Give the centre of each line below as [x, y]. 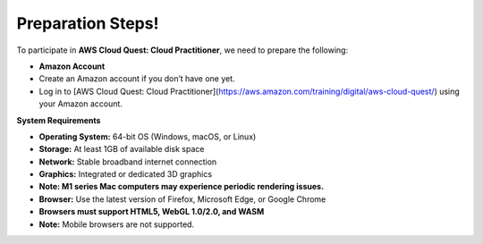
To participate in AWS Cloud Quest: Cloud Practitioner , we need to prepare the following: [182, 50]
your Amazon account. [80, 104]
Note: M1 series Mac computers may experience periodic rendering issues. [182, 187]
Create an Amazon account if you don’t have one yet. [137, 79]
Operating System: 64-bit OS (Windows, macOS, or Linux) [148, 136]
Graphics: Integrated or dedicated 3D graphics [126, 174]
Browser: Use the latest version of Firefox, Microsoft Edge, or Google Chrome [182, 199]
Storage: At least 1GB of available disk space [122, 149]
